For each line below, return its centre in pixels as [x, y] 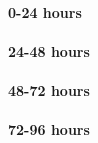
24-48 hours [49, 50]
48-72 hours [49, 89]
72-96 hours [49, 129]
